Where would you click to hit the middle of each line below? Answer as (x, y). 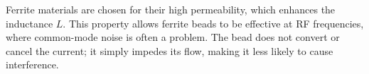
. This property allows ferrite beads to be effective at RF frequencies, (213, 23)
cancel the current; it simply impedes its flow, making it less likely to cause (170, 50)
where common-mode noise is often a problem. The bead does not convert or (173, 37)
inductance (30, 23)
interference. (32, 64)
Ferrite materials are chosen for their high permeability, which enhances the (171, 9)
